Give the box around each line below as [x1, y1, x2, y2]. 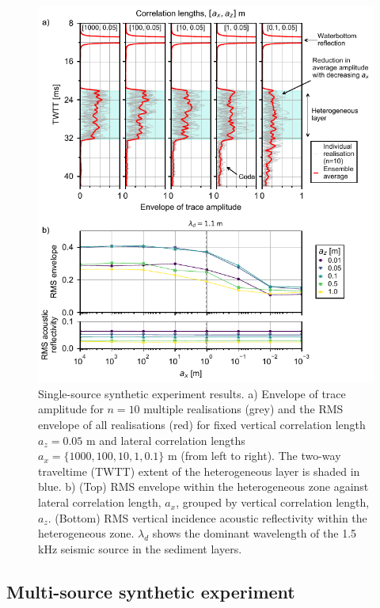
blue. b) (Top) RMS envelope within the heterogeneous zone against [38, 478, 369, 495]
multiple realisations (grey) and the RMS [143, 401, 344, 417]
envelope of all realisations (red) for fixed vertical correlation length [38, 416, 366, 433]
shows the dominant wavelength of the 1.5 [152, 525, 357, 541]
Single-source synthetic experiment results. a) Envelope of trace [38, 385, 346, 401]
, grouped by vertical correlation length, [176, 494, 370, 511]
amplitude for [38, 401, 104, 417]
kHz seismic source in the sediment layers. [38, 540, 242, 557]
